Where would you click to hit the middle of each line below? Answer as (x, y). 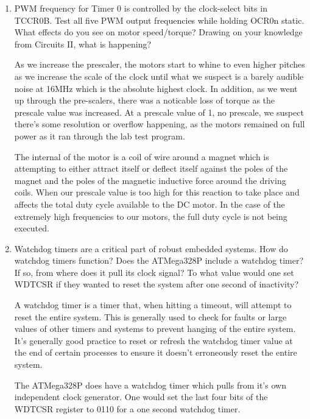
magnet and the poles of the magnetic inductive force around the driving (150, 180)
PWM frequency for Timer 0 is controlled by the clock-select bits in (141, 8)
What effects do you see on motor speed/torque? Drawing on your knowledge (158, 32)
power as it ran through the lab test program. (100, 136)
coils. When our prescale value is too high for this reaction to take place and (157, 192)
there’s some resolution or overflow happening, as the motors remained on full (160, 124)
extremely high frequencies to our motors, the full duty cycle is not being (151, 216)
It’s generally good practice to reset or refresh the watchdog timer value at (153, 340)
